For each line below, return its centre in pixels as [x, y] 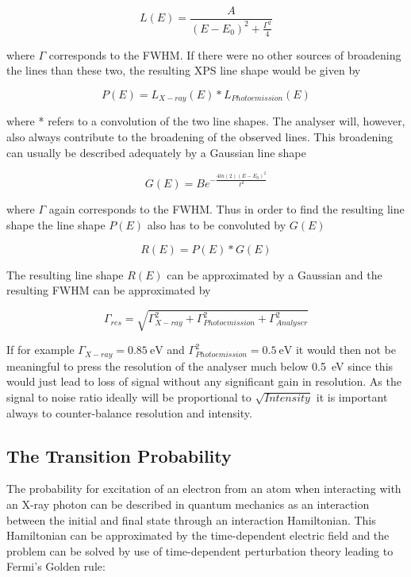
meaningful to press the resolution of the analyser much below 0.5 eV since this [200, 365]
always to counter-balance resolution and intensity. [129, 412]
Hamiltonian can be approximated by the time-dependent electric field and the [198, 535]
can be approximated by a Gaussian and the [275, 274]
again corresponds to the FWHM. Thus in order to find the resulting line [227, 209]
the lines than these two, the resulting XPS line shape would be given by [184, 70]
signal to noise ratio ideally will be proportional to [129, 396]
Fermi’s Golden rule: [56, 566]
